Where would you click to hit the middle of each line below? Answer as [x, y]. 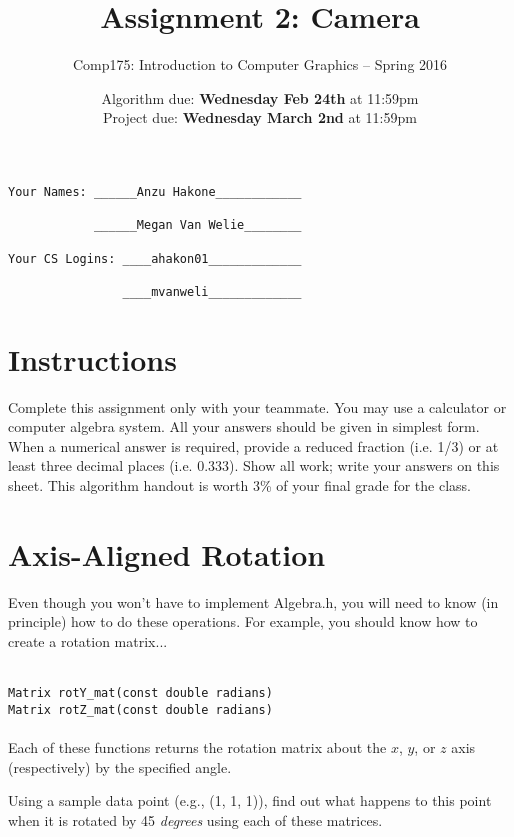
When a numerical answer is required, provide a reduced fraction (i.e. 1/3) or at [253, 445]
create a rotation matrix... [88, 640]
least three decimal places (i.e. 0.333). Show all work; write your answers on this [254, 465]
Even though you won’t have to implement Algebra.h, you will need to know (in [253, 601]
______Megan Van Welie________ [197, 225]
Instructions [92, 358]
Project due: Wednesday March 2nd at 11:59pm [260, 117]
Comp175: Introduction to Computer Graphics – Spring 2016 [260, 64]
